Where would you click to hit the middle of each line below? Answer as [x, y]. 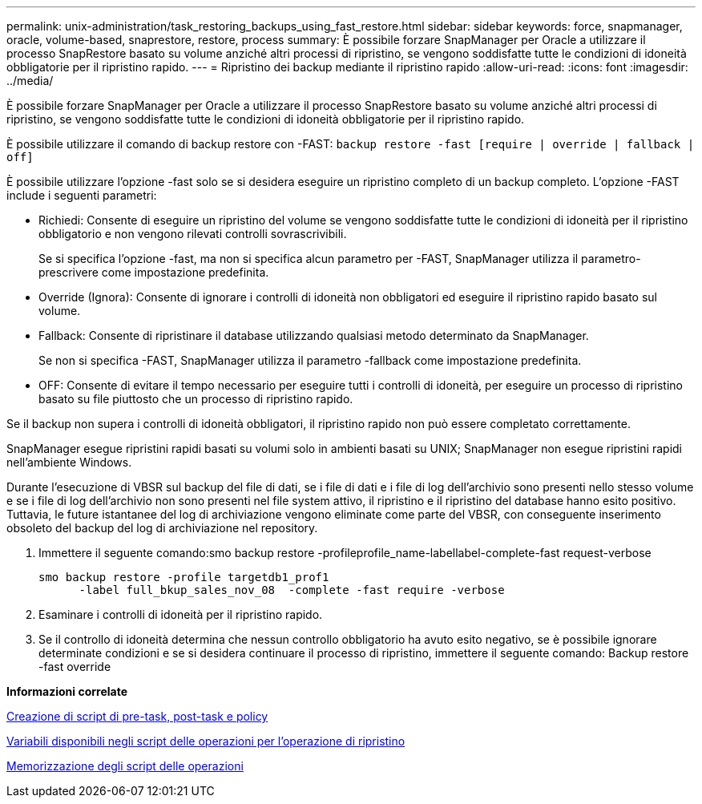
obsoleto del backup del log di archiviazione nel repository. [162, 528]
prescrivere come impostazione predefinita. [154, 272]
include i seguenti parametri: [82, 195]
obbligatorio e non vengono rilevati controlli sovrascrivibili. [193, 234]
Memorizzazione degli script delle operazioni [125, 766]
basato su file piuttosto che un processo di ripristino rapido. [196, 399]
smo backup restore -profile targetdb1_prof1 [184, 577]
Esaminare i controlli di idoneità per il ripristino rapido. [181, 614]
